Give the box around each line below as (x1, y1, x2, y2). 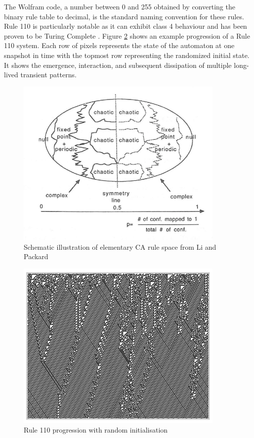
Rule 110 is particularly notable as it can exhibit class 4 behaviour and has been (4, 21, 247, 31)
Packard (24, 251, 48, 262)
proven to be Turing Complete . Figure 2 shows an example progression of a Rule (4, 30, 250, 41)
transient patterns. (20, 69, 77, 80)
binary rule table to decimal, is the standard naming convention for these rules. (4, 11, 244, 21)
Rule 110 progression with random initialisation (24, 425, 168, 435)
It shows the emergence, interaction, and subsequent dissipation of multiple (4, 59, 232, 70)
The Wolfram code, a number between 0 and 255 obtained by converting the (4, 1, 235, 11)
